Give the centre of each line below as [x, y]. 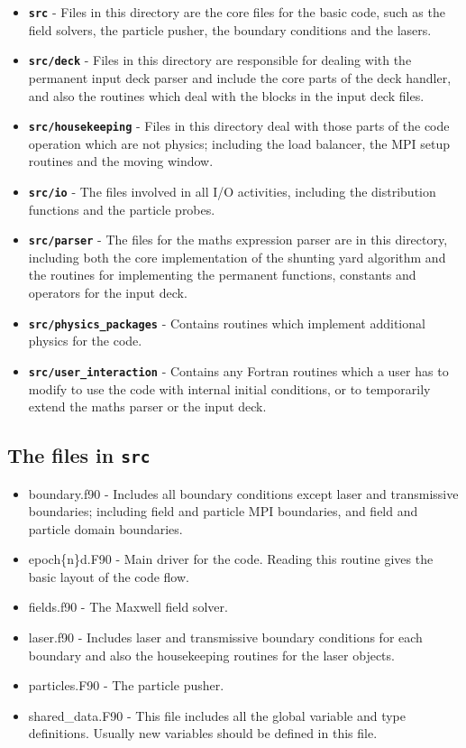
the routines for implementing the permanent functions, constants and [222, 275]
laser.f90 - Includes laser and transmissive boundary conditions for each [225, 637]
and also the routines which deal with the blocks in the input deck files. [226, 95]
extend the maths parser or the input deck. [147, 406]
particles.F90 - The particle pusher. [126, 685]
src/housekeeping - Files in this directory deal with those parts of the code [239, 126]
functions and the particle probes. [122, 209]
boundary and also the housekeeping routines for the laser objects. [211, 655]
